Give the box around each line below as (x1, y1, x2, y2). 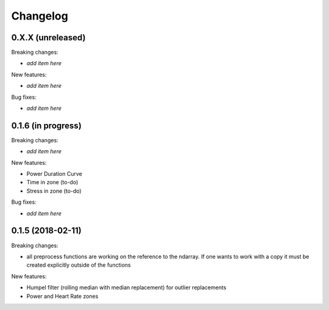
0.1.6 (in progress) (11, 120, 82, 131)
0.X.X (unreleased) (11, 32, 86, 43)
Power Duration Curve (26, 170, 82, 178)
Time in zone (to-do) (26, 179, 79, 186)
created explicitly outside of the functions (26, 261, 131, 269)
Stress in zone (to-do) (26, 187, 82, 195)
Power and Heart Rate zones (26, 292, 99, 300)
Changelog (11, 9, 68, 23)
